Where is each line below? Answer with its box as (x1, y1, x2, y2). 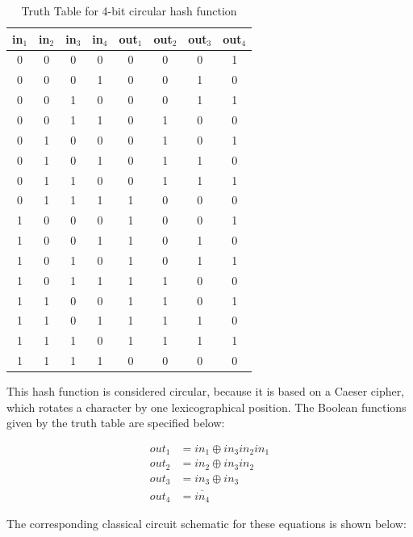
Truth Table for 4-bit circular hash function (21, 2, 237, 19)
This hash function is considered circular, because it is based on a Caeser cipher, (6, 383, 405, 400)
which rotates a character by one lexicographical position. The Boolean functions (6, 398, 407, 415)
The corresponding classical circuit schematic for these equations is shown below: (6, 515, 407, 532)
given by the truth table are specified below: (6, 414, 225, 431)
